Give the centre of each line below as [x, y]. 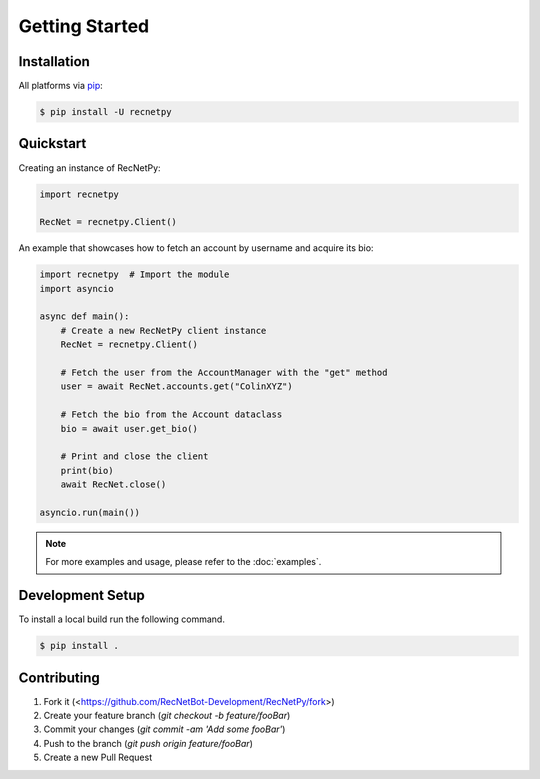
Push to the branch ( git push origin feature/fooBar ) [148, 743]
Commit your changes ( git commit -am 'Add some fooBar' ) [164, 729]
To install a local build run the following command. [121, 619]
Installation [54, 61]
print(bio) [87, 470]
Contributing [59, 677]
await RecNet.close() [113, 484]
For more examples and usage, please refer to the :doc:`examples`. [183, 562]
